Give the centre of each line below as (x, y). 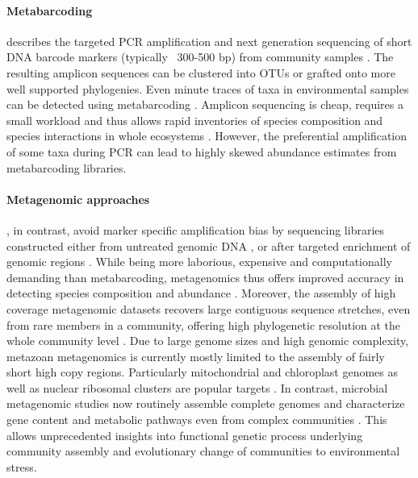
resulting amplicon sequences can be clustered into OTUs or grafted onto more (201, 72)
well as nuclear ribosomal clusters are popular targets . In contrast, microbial (197, 387)
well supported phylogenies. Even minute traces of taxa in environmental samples (208, 88)
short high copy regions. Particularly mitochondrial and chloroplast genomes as (203, 372)
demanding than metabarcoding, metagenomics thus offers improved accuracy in (205, 277)
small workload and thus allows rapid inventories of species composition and (195, 120)
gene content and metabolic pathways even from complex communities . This (197, 420)
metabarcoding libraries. (67, 167)
